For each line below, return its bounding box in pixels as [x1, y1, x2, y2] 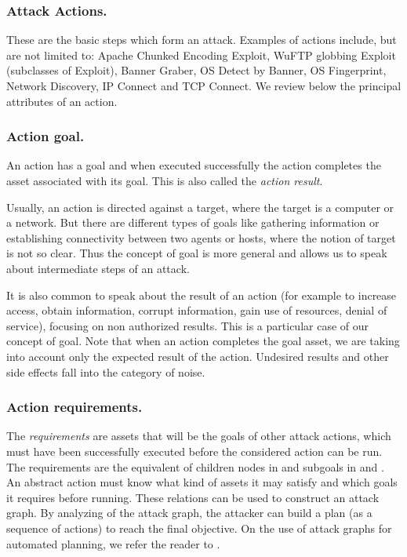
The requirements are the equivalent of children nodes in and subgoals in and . [6, 458, 384, 475]
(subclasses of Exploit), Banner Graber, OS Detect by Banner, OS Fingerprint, [6, 62, 387, 78]
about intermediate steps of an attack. [6, 260, 190, 276]
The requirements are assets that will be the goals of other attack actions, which [6, 428, 391, 444]
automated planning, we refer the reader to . [6, 535, 220, 552]
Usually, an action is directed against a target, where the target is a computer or [6, 198, 394, 215]
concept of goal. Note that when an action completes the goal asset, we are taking [6, 333, 400, 349]
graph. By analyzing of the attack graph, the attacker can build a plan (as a [6, 504, 372, 521]
